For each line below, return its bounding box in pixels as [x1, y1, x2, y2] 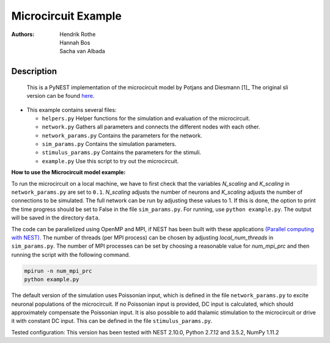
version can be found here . [26, 92, 95, 100]
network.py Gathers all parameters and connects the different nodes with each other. [42, 123, 260, 131]
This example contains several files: [26, 106, 117, 113]
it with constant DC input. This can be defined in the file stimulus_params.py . [11, 317, 213, 325]
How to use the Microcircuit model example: [11, 169, 126, 176]
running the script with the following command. [11, 251, 131, 258]
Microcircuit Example [11, 9, 122, 23]
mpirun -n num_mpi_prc [24, 267, 92, 275]
